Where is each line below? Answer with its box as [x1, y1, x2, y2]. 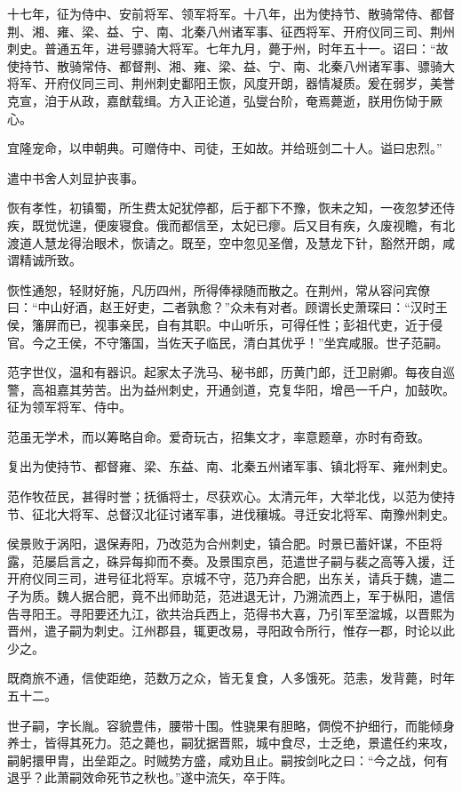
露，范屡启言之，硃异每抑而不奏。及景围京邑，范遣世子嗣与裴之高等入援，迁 [7, 551, 455, 570]
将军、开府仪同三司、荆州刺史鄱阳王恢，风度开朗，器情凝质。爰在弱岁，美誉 [7, 74, 455, 92]
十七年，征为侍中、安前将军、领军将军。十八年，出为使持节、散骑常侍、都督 [7, 4, 455, 22]
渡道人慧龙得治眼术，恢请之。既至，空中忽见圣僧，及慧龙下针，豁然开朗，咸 [7, 233, 455, 252]
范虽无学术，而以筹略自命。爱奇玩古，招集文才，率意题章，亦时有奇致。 [7, 427, 430, 445]
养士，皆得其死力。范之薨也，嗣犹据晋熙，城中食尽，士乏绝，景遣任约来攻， [7, 733, 455, 752]
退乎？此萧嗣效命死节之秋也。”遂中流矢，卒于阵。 [7, 768, 293, 787]
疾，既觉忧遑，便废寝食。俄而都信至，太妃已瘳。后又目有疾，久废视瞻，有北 [7, 215, 455, 234]
